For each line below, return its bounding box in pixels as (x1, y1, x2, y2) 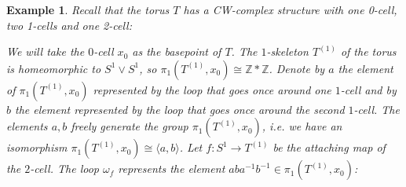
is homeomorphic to (6, 60, 101, 76)
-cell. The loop (30, 160, 99, 177)
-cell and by (340, 81, 397, 97)
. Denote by (269, 60, 325, 76)
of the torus (340, 43, 397, 60)
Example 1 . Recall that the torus (6, 2, 170, 17)
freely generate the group (71, 118, 188, 134)
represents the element (118, 160, 225, 177)
